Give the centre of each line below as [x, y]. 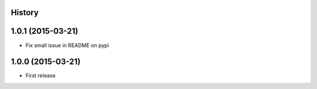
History [25, 13]
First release [41, 76]
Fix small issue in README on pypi [67, 45]
